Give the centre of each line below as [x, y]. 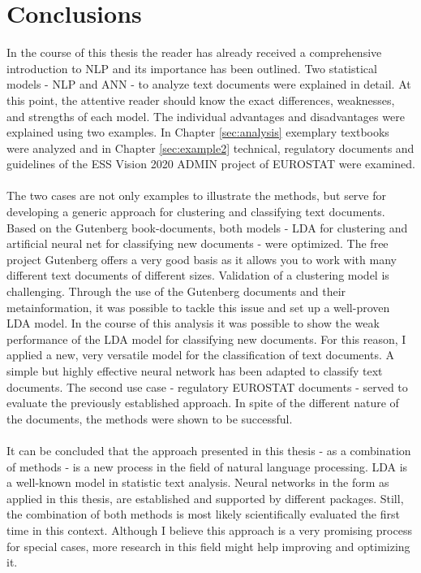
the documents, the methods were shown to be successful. [150, 418]
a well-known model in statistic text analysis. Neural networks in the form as [198, 482]
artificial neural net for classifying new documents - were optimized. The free [198, 243]
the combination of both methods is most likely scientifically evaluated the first [203, 514]
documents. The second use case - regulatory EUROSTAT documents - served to [207, 386]
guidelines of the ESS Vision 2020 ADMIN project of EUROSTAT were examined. [211, 164]
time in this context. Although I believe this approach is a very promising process [209, 530]
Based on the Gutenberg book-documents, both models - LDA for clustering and [207, 227]
